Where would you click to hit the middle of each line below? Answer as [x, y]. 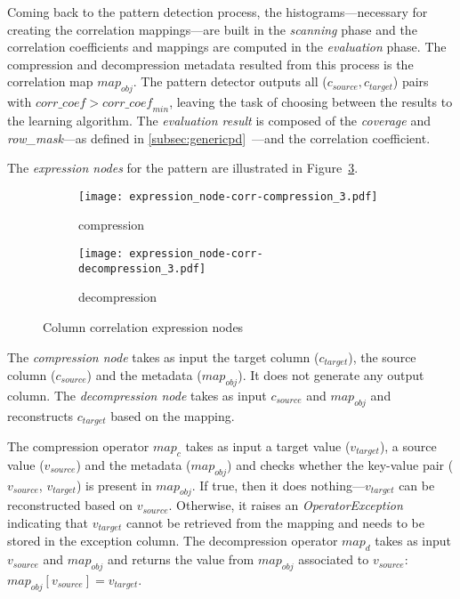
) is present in [114, 485]
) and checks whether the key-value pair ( [340, 464]
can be [417, 485]
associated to [334, 559]
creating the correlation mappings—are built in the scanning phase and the [212, 29]
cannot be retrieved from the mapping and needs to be [275, 522]
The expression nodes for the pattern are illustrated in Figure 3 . [183, 168]
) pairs [411, 81]
